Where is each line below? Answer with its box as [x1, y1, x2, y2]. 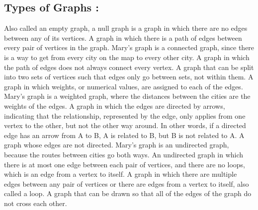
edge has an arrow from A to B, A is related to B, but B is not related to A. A [4, 130, 245, 140]
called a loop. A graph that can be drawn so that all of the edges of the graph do [4, 188, 252, 199]
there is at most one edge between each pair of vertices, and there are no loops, [4, 159, 245, 169]
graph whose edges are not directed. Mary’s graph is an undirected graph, [4, 140, 229, 150]
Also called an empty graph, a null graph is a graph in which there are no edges [4, 23, 248, 33]
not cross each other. [4, 198, 67, 208]
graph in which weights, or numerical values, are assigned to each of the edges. [4, 81, 243, 91]
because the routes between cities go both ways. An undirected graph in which [4, 149, 244, 159]
